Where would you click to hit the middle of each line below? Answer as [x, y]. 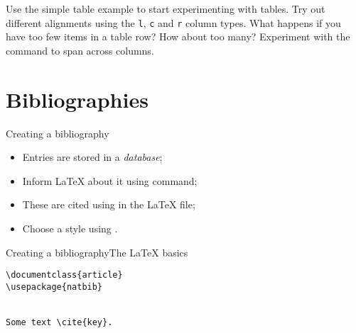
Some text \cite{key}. [59, 322]
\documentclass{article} [64, 275]
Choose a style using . [70, 228]
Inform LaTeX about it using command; [110, 180]
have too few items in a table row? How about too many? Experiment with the [178, 36]
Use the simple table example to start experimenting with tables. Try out [166, 9]
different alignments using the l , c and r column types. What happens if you [173, 22]
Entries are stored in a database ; [92, 157]
